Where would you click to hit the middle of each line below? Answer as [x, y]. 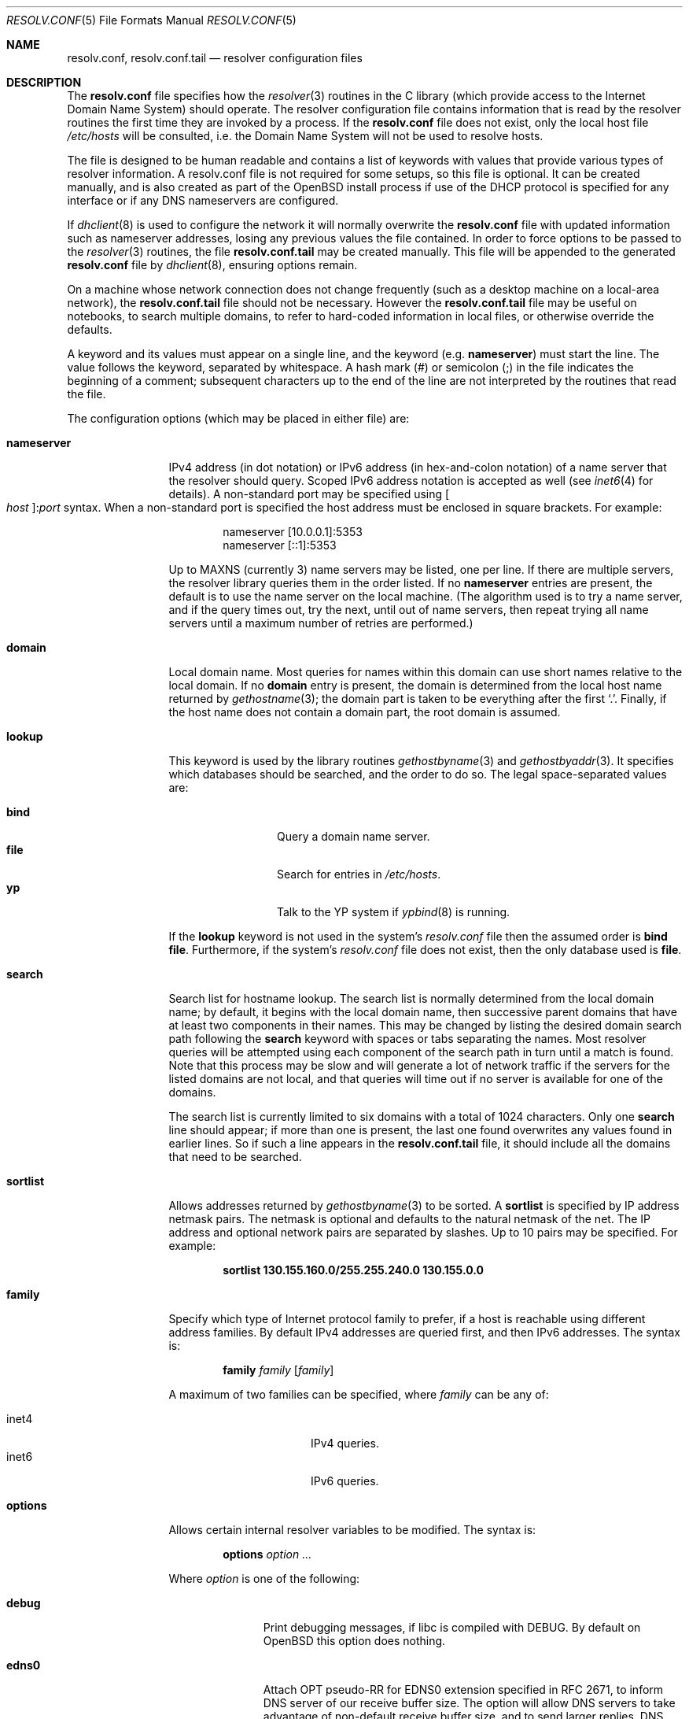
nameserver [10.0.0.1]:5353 [293, 532]
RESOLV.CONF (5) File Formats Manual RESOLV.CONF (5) [151, 20]
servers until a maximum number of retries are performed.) [321, 623]
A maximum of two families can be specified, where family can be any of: [359, 1394]
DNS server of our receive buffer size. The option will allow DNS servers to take [469, 1703]
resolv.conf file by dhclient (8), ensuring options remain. [212, 265]
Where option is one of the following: [264, 1579]
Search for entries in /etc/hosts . [359, 874]
